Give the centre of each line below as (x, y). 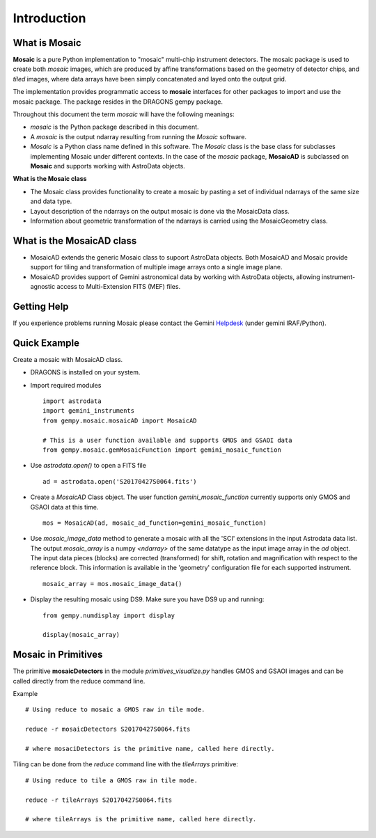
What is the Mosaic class (50, 179)
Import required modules (66, 385)
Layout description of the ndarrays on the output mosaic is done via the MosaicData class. (160, 211)
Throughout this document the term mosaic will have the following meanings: (124, 114)
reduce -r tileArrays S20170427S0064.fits (99, 800)
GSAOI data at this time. (64, 507)
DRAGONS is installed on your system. (85, 372)
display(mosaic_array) (81, 635)
